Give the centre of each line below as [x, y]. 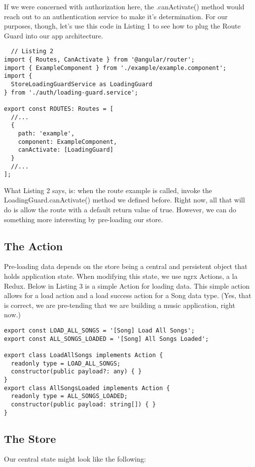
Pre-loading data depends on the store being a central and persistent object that [126, 266]
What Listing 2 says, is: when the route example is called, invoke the [108, 190]
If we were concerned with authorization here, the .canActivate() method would [124, 6]
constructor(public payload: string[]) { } [83, 404]
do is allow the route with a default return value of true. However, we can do [120, 210]
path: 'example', [46, 133]
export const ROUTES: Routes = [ [59, 109]
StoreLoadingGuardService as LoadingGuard [82, 84]
